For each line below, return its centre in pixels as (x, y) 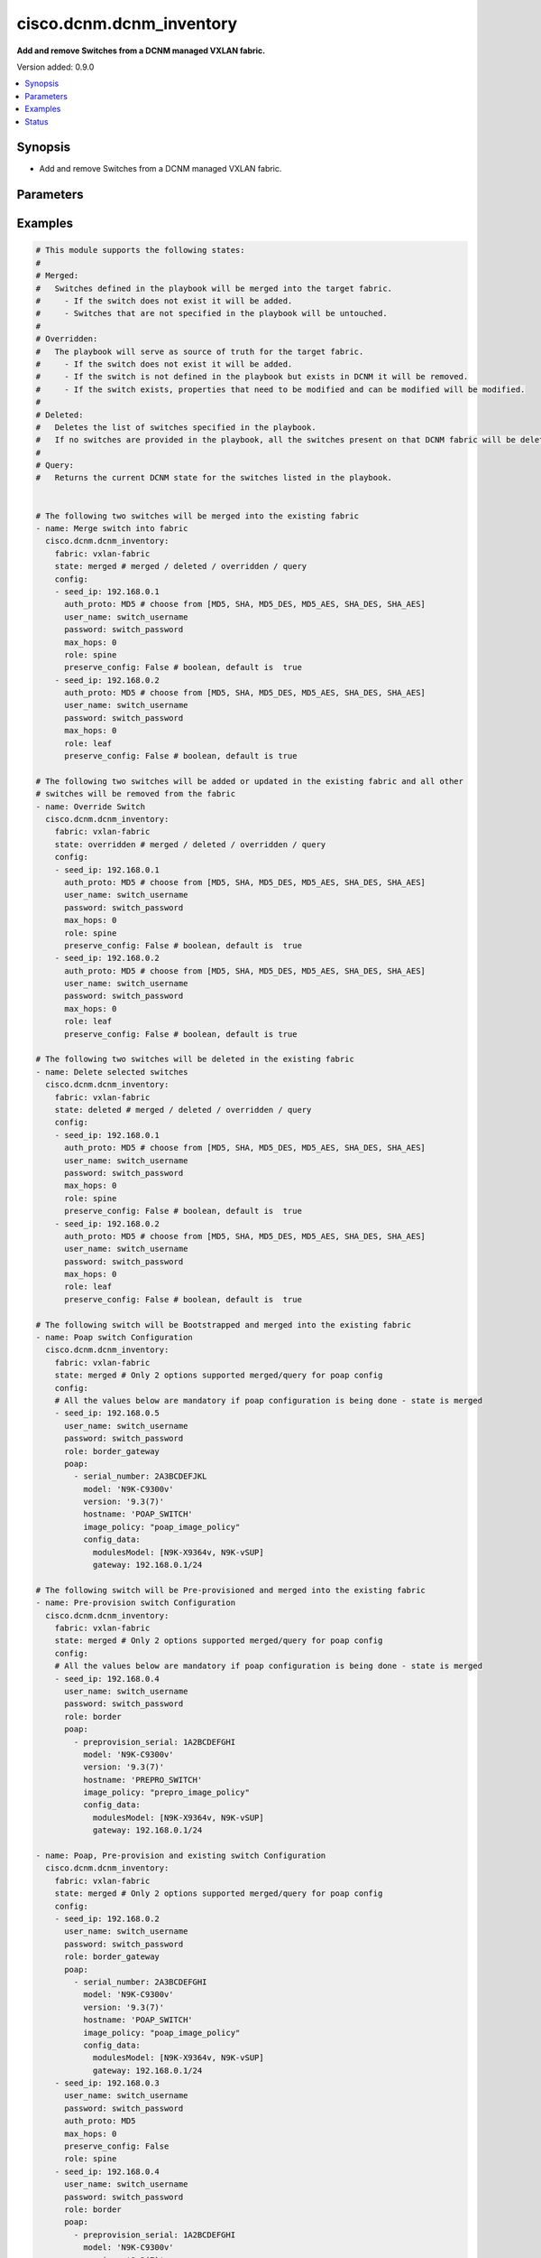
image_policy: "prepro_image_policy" (166, 1792)
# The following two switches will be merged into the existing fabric (197, 516)
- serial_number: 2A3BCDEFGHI (140, 1982)
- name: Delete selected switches (112, 1072)
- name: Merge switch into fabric (112, 529)
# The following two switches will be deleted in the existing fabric (195, 1059)
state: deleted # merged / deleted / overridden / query (183, 1110)
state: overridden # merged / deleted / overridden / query (190, 844)
